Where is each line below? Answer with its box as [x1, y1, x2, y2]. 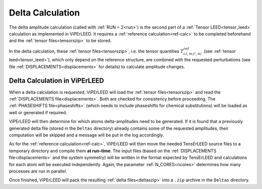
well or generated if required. [9, 109, 67, 115]
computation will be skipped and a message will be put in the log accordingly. [9, 132, 164, 138]
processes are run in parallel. [9, 168, 67, 174]
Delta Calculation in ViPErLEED [9, 76, 104, 85]
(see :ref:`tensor [203, 48, 236, 54]
